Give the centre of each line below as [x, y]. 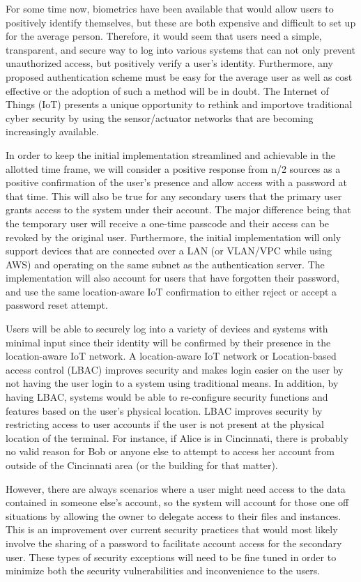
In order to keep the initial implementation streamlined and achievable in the [171, 154]
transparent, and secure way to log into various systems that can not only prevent [180, 49]
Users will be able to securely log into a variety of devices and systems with [167, 329]
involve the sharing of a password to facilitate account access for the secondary [174, 543]
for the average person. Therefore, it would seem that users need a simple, [164, 36]
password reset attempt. [57, 305]
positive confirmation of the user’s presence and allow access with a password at [176, 182]
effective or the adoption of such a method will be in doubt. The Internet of [167, 90]
